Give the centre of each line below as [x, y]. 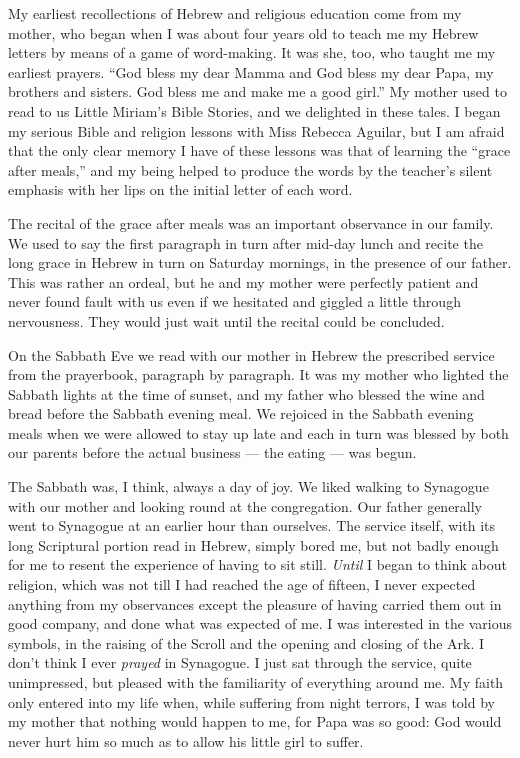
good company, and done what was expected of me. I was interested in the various [260, 623]
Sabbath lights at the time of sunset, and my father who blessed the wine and [246, 393]
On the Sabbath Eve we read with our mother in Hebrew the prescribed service [251, 354]
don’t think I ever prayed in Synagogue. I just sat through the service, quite [240, 662]
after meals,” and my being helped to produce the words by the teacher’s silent [250, 169]
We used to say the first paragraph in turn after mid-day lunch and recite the [245, 242]
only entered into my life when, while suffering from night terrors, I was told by [251, 701]
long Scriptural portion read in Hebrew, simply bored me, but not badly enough [253, 544]
